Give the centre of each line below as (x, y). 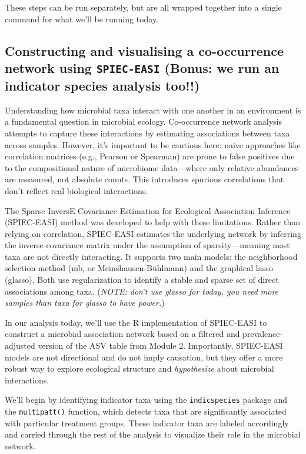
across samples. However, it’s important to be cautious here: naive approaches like (153, 144)
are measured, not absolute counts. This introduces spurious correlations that (144, 179)
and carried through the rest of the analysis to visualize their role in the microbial (153, 434)
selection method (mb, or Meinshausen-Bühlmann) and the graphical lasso (139, 268)
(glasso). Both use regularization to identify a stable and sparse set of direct (142, 280)
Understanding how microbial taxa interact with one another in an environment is (153, 110)
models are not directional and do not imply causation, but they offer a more (144, 357)
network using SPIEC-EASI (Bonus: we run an (142, 67)
